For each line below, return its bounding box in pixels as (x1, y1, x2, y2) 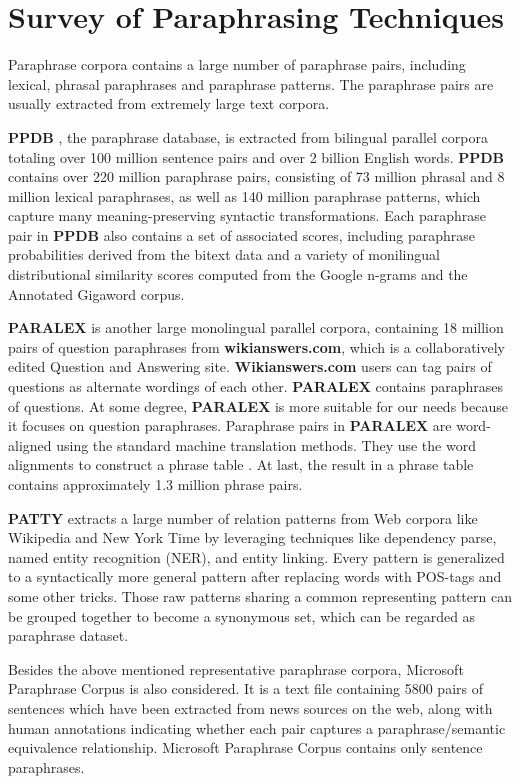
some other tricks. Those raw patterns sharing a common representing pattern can (8, 585, 512, 606)
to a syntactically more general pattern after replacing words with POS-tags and (8, 566, 502, 587)
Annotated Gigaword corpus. (8, 283, 185, 304)
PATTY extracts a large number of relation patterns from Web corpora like (8, 507, 478, 528)
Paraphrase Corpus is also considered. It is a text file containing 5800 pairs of (8, 678, 483, 699)
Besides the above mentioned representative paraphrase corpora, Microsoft (8, 658, 464, 679)
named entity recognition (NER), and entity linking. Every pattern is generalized (8, 546, 505, 567)
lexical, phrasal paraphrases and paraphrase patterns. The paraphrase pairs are (8, 73, 494, 94)
